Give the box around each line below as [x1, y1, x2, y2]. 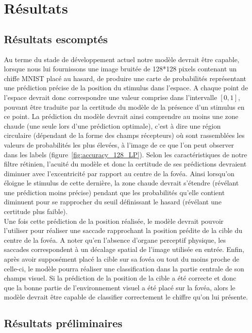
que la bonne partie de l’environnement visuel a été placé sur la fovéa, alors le [4, 282, 235, 292]
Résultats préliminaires [4, 316, 122, 331]
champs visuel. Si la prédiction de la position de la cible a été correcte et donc [4, 273, 236, 283]
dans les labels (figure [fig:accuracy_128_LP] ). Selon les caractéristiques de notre [4, 149, 247, 159]
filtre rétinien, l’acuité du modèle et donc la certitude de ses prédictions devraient [4, 159, 247, 169]
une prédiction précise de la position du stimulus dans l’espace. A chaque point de [4, 83, 248, 93]
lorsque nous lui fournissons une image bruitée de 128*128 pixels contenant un [4, 64, 237, 74]
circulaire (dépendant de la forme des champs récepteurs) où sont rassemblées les [4, 130, 245, 140]
